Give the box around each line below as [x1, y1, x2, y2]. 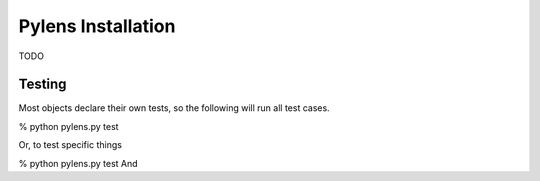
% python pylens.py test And [18, 157, 139, 169]
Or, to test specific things [18, 139, 122, 151]
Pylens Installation [18, 15, 176, 37]
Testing [18, 76, 67, 93]
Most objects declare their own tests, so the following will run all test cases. [18, 102, 330, 114]
